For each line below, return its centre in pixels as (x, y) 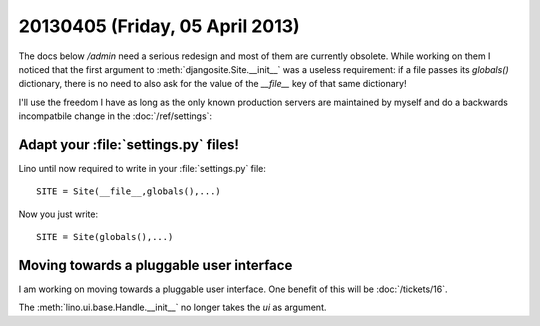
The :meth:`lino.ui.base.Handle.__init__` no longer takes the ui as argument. (172, 307)
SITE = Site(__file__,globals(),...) (129, 191)
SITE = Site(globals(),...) (105, 237)
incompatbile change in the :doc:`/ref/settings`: (115, 116)
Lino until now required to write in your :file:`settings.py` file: (142, 169)
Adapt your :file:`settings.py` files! (129, 144)
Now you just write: (58, 214)
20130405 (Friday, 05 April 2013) (159, 26)
